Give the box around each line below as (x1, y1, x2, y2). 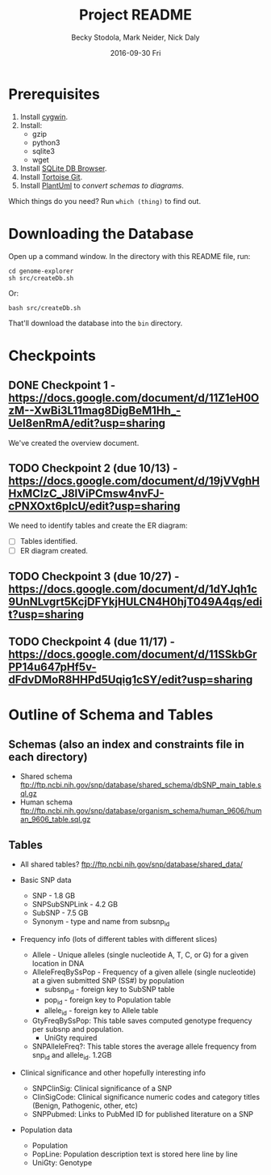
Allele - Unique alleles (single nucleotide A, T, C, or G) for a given (31, 949, 248, 960)
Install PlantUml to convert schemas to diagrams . (19, 180, 184, 190)
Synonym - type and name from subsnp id (31, 917, 170, 928)
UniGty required (44, 1033, 98, 1043)
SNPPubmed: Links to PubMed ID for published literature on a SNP (31, 1109, 254, 1119)
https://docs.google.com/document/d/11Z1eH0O (8, 391, 260, 405)
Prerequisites (8, 85, 101, 103)
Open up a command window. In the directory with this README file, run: (8, 251, 251, 261)
